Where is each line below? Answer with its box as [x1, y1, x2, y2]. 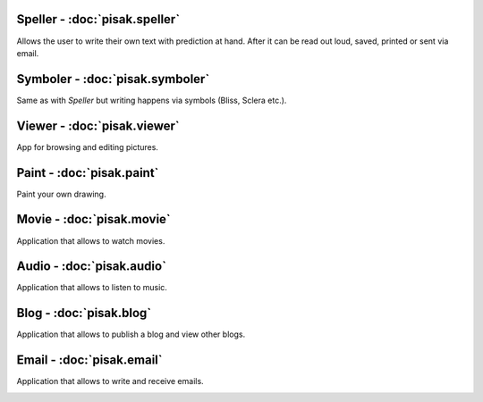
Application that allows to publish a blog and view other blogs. [16, 329, 246, 339]
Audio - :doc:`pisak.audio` [16, 259, 167, 274]
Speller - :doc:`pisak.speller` [16, 12, 181, 27]
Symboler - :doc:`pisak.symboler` [16, 71, 210, 87]
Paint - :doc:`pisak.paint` [16, 165, 159, 180]
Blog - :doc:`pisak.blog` [16, 306, 152, 321]
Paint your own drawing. [16, 188, 106, 199]
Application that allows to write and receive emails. [16, 376, 205, 387]
